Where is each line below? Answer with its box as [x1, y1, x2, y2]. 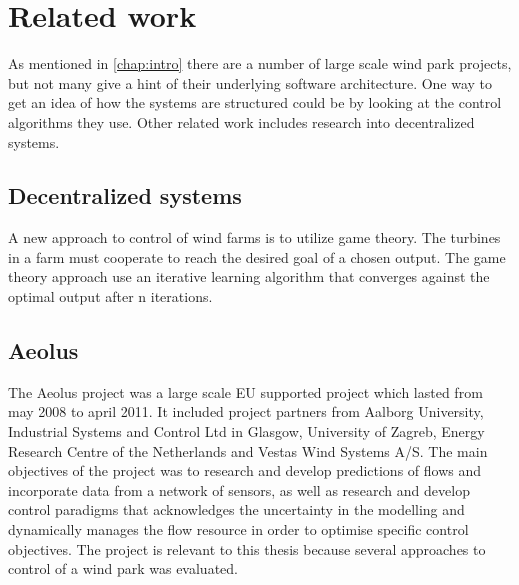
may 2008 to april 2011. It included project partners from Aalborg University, [8, 401, 484, 422]
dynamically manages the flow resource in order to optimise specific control [8, 519, 469, 540]
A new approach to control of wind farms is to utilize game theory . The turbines [8, 227, 501, 248]
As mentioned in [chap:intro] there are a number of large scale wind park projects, [8, 53, 512, 74]
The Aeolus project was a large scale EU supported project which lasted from [8, 381, 483, 402]
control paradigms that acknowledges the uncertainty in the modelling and [8, 499, 465, 520]
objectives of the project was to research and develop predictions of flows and [8, 460, 482, 481]
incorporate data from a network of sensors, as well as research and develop [8, 479, 470, 500]
